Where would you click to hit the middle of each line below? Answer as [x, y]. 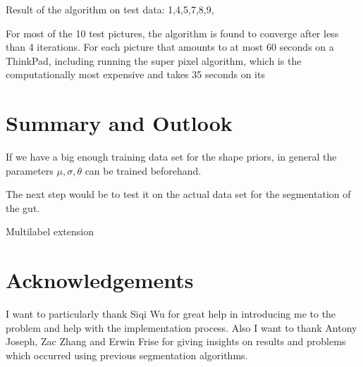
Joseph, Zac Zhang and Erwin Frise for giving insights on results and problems [176, 341]
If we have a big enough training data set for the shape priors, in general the [171, 157]
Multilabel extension [50, 231]
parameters [30, 170]
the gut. [23, 207]
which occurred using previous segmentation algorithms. [127, 355]
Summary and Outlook [119, 123]
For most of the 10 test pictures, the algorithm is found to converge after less [172, 33]
